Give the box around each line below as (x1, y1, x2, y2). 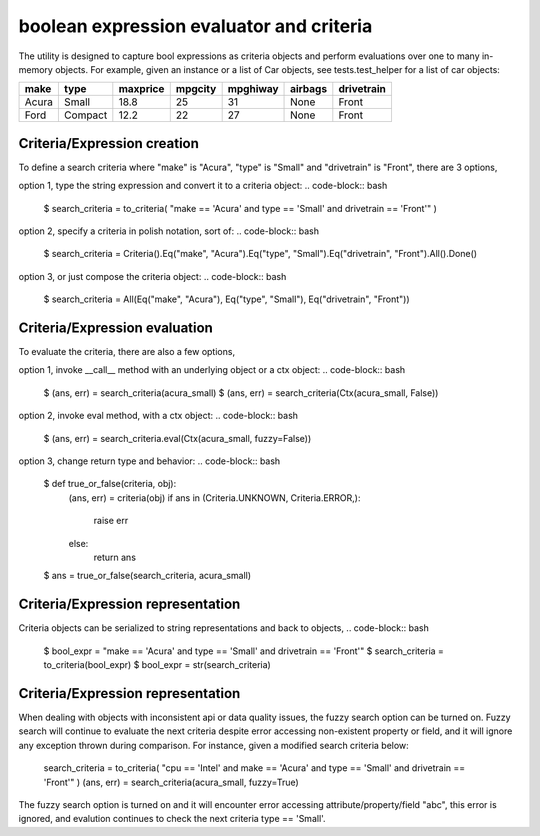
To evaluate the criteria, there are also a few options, (18, 346, 235, 358)
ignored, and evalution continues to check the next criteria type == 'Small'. (18, 813, 326, 825)
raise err (93, 515, 129, 527)
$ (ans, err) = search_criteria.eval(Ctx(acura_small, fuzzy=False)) (43, 432, 312, 444)
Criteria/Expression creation (18, 135, 200, 152)
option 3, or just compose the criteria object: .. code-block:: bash (18, 270, 287, 282)
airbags (290, 82, 328, 96)
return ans (93, 551, 137, 563)
